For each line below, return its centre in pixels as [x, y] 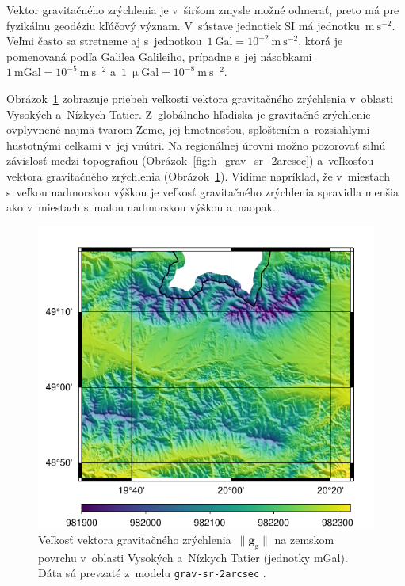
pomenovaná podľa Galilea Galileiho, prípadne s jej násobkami [159, 56]
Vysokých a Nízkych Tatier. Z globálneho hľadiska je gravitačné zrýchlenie [189, 114]
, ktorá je [321, 41]
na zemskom [304, 539]
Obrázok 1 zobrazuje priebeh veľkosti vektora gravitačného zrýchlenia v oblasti [200, 98]
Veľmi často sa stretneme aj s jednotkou [104, 41]
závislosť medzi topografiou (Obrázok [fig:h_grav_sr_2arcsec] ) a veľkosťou [190, 160]
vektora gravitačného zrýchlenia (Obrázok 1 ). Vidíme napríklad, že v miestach [199, 175]
